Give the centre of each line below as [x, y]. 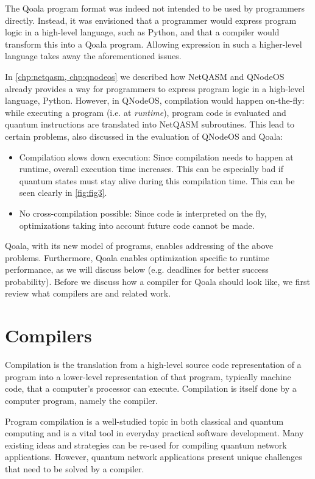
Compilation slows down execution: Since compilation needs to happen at [156, 157]
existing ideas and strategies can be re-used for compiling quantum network [146, 445]
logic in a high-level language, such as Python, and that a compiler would [142, 32]
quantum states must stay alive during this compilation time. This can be [157, 180]
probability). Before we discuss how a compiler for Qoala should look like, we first [157, 281]
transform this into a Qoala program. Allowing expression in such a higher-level [154, 44]
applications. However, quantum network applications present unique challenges [154, 457]
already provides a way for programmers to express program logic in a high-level [155, 88]
